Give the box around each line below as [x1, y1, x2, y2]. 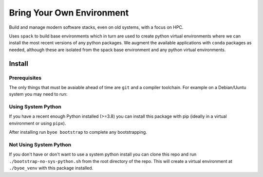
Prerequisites [9, 74, 41, 81]
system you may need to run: [9, 91, 68, 97]
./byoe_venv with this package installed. [9, 165, 94, 171]
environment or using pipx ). [9, 120, 66, 126]
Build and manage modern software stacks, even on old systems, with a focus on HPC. [9, 24, 184, 30]
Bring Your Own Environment [9, 7, 129, 18]
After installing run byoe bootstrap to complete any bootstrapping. [9, 129, 147, 135]
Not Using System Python [9, 141, 72, 148]
